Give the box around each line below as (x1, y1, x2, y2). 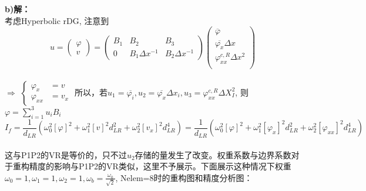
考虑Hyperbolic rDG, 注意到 (5, 14, 109, 26)
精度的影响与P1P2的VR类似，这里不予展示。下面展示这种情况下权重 (29, 160, 291, 172)
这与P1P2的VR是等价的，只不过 (5, 148, 127, 161)
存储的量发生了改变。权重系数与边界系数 (135, 148, 291, 161)
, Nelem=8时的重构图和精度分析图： (115, 171, 253, 183)
